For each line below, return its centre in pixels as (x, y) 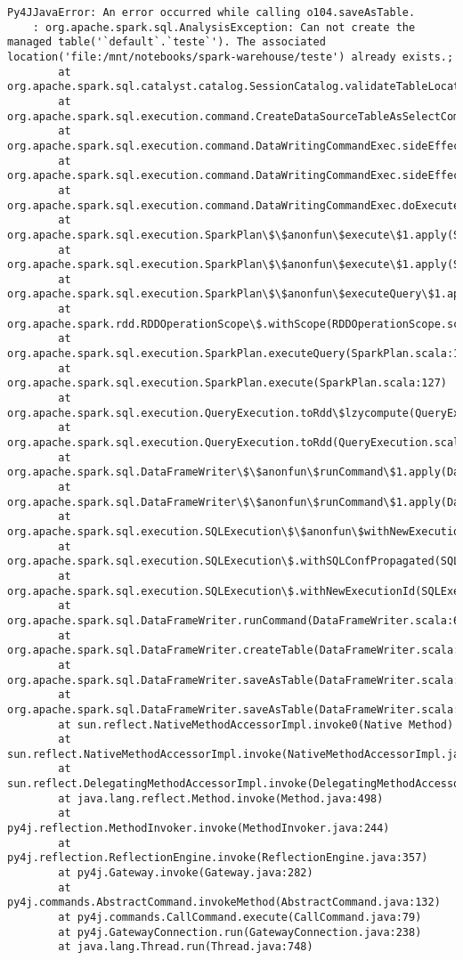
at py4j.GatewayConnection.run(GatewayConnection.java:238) (240, 932)
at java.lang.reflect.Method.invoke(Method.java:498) (221, 798)
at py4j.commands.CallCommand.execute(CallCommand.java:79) (240, 918)
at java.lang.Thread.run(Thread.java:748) (186, 947)
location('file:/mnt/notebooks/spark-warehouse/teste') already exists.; (231, 57)
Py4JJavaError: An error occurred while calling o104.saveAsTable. (211, 12)
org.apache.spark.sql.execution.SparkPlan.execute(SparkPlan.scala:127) (227, 383)
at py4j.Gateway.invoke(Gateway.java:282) (186, 873)
